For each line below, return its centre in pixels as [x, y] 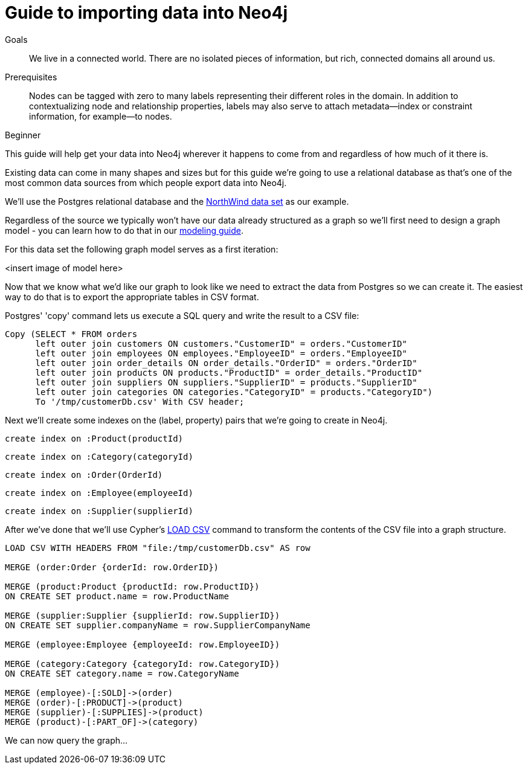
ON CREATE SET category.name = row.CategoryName [122, 673]
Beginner [23, 135]
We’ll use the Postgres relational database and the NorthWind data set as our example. [177, 201]
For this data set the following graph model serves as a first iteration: [142, 249]
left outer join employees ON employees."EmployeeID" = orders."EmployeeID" [221, 353]
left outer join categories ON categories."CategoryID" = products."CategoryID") [234, 392]
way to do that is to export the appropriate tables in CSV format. [132, 297]
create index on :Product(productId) [94, 438]
